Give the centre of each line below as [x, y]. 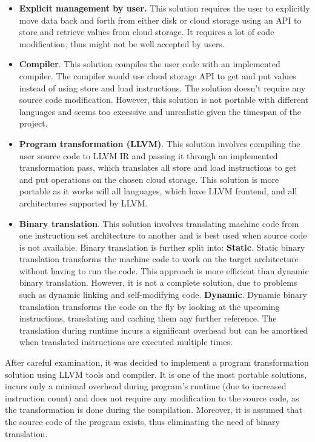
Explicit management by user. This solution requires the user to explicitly [164, 8]
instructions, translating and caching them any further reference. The [148, 318]
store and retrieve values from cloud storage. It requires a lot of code [147, 32]
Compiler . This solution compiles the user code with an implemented [150, 64]
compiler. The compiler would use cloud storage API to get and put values [157, 75]
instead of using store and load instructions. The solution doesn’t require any [162, 87]
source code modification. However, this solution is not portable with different [164, 100]
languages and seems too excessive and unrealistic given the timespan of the [160, 111]
